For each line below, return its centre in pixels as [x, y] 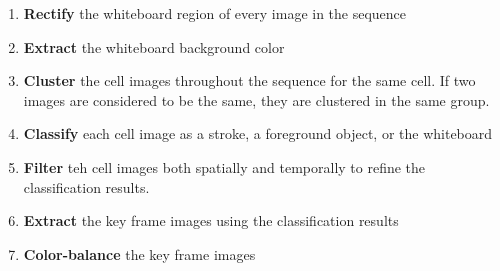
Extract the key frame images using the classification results [211, 220]
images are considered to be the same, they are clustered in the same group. [256, 99]
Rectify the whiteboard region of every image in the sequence [215, 13]
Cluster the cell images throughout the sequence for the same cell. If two [249, 80]
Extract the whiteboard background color [154, 46]
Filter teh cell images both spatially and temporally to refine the [224, 166]
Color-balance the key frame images [139, 253]
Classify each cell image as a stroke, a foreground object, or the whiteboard [258, 133]
